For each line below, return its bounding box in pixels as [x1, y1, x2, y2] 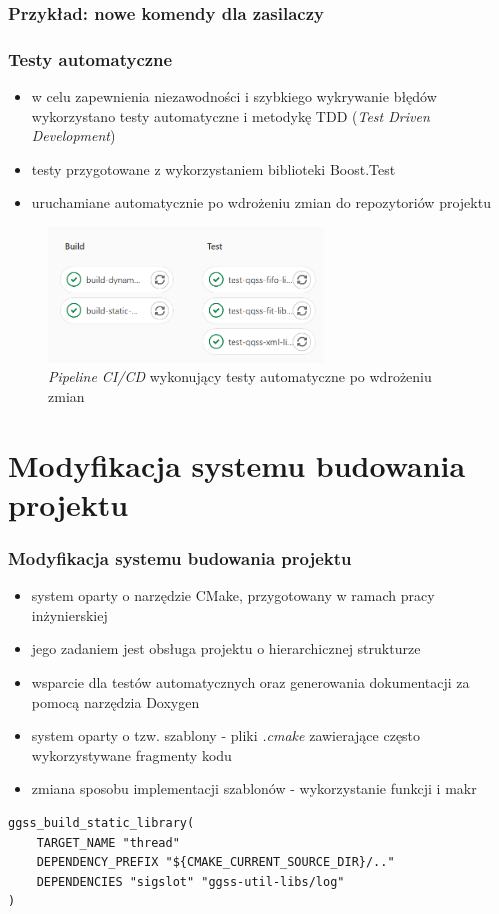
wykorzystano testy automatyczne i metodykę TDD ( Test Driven [31, 105, 430, 126]
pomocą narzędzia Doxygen [31, 691, 200, 712]
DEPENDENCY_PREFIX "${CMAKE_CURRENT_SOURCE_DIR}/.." [36, 855, 395, 870]
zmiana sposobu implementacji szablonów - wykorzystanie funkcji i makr [31, 778, 477, 799]
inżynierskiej [31, 604, 108, 625]
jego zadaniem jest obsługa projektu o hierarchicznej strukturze [31, 638, 421, 659]
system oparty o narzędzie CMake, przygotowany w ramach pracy [31, 585, 435, 606]
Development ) [31, 125, 116, 146]
